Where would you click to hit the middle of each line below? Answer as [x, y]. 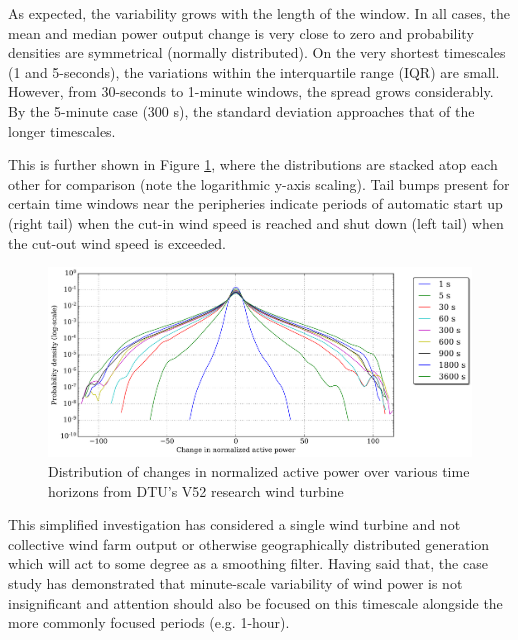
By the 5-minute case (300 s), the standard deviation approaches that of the [241, 110]
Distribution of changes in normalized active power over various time [259, 470]
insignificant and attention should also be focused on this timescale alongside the [255, 602]
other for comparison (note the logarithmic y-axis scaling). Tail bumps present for [259, 183]
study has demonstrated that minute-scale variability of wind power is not [235, 582]
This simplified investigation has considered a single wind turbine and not [234, 524]
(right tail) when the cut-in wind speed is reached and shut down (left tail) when [256, 222]
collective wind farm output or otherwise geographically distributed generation [249, 543]
